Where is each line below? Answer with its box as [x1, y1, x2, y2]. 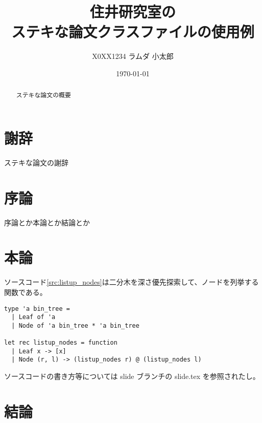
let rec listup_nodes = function [4, 339, 117, 347]
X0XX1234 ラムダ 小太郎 [92, 51, 174, 61]
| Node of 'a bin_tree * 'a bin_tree [11, 322, 139, 329]
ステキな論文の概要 [16, 91, 71, 99]
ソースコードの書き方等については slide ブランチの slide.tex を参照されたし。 [4, 371, 260, 382]
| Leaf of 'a [11, 313, 56, 321]
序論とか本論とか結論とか [4, 217, 90, 227]
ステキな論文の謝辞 [4, 157, 68, 167]
